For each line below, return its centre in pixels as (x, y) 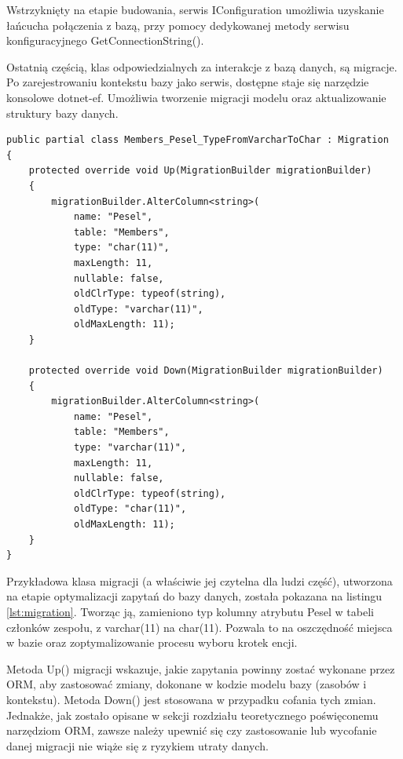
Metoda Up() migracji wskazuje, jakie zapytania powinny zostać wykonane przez (201, 668)
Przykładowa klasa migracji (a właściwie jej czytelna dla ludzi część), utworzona (200, 580)
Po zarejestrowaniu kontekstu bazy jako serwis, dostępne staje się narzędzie (188, 82)
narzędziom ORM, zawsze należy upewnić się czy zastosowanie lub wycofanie (192, 730)
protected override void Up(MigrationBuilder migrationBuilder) (200, 171)
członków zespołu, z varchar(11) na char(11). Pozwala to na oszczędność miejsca (200, 627)
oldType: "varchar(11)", (138, 309)
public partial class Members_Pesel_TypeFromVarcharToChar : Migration (198, 140)
